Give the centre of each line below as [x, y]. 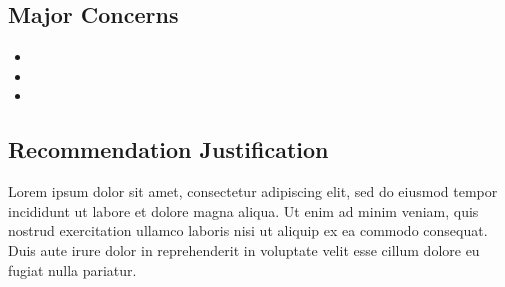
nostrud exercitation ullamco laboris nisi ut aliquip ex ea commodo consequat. [248, 230]
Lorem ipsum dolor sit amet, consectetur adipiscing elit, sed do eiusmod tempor [253, 191]
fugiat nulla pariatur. [72, 269]
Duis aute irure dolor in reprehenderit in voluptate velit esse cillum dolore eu [244, 249]
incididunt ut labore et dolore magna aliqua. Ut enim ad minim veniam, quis [243, 210]
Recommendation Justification [168, 149]
